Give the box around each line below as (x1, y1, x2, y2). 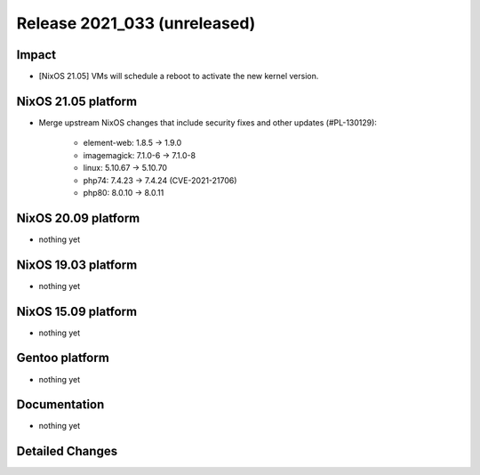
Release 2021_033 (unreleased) (16, 13, 256, 33)
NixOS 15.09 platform (16, 303, 138, 319)
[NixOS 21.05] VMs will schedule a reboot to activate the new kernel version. (38, 71, 319, 82)
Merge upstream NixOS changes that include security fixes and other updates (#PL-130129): (38, 117, 378, 128)
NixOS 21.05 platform (16, 93, 138, 109)
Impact (16, 47, 57, 62)
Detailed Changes (16, 444, 118, 459)
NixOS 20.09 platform (16, 210, 140, 226)
